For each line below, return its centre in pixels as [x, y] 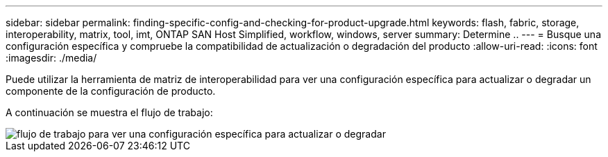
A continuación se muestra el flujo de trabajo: [109, 112]
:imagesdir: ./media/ [51, 58]
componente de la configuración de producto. [111, 91]
